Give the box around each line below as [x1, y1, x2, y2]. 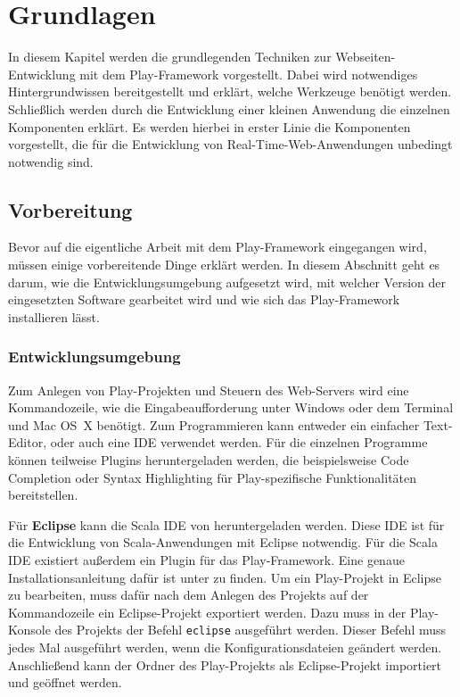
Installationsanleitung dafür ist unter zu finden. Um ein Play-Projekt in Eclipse [8, 568, 442, 586]
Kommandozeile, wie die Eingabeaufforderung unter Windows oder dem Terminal [8, 398, 454, 417]
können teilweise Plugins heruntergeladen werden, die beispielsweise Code [8, 451, 409, 469]
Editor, [8, 433, 47, 452]
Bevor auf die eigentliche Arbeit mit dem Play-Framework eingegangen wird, [8, 237, 427, 256]
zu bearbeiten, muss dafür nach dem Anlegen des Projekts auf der [8, 585, 369, 604]
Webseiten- [335, 47, 396, 66]
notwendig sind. [8, 152, 94, 170]
